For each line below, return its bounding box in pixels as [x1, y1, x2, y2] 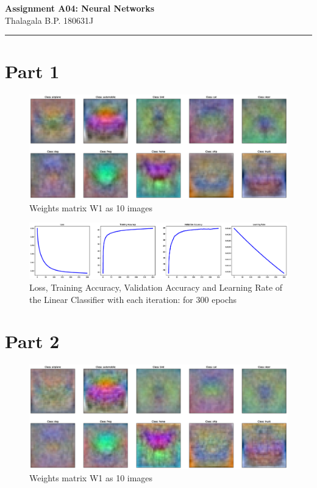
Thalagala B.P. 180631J [5, 13, 94, 26]
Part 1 [5, 59, 60, 84]
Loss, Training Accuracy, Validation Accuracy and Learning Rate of [29, 281, 283, 294]
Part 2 [5, 329, 60, 354]
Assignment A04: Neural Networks [5, 2, 155, 14]
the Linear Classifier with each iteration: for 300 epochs [29, 293, 237, 305]
